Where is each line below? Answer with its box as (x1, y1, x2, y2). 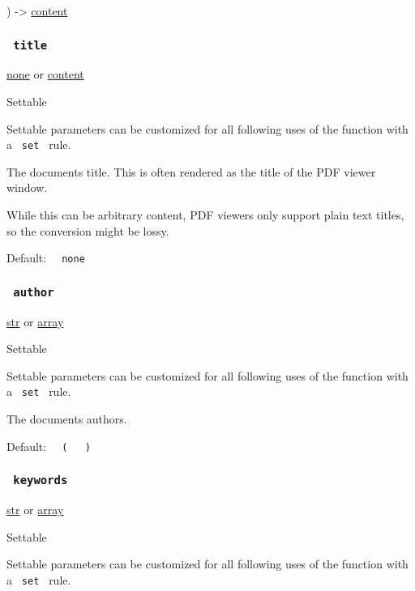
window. (6, 179, 48, 196)
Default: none (6, 249, 85, 266)
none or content (6, 66, 84, 83)
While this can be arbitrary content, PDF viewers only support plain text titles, (6, 206, 404, 223)
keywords (13, 474, 68, 487)
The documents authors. (6, 410, 127, 427)
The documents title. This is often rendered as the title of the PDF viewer (6, 163, 376, 180)
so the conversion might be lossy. (6, 222, 169, 239)
